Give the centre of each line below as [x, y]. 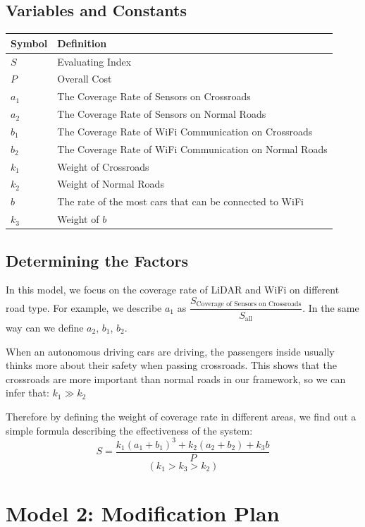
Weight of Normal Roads [111, 184]
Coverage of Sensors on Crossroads [249, 304]
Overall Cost [85, 79]
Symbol [29, 43]
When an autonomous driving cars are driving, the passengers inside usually [170, 351]
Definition [82, 43]
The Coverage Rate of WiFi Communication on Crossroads [185, 131]
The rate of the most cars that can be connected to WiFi [180, 201]
